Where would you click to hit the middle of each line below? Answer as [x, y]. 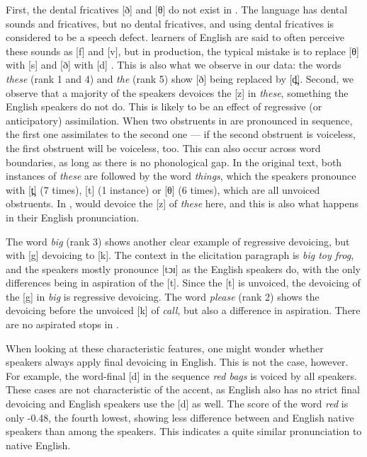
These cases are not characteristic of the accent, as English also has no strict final [183, 389]
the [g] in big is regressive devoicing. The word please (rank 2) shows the [163, 296]
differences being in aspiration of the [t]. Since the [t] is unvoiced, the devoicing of [183, 283]
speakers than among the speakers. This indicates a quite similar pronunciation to [184, 431]
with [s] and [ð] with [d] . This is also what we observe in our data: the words [174, 65]
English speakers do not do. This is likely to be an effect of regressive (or [164, 106]
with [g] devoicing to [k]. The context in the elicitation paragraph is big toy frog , [180, 255]
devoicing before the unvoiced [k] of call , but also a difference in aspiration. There [183, 310]
